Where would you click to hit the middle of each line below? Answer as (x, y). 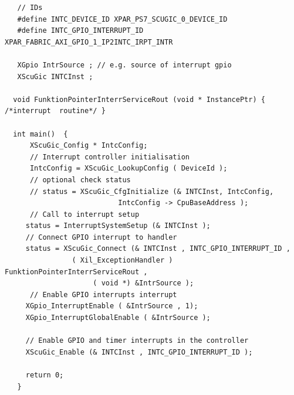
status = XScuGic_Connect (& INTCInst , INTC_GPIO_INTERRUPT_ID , (158, 249)
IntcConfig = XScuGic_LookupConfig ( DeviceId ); (129, 168)
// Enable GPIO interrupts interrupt (103, 294)
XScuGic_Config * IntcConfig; (89, 146)
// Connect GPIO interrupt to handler (101, 237)
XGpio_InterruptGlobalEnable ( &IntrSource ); (118, 318)
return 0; (45, 375)
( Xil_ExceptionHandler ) (122, 261)
